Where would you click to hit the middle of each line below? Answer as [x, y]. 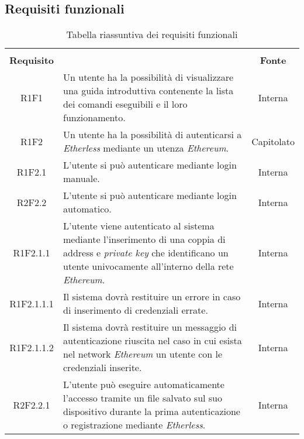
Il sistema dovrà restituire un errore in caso [152, 297]
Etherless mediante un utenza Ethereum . [146, 148]
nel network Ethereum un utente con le [143, 354]
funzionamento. [94, 118]
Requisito [32, 60]
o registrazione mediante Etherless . [134, 425]
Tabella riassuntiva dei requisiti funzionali [152, 35]
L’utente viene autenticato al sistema [139, 226]
